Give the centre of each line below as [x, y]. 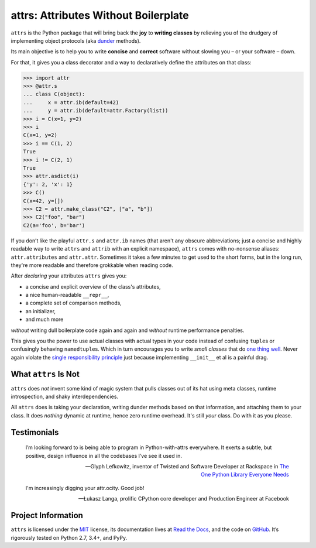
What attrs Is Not [45, 374]
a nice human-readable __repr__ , [67, 295]
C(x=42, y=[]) [43, 201]
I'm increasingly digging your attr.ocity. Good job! [85, 488]
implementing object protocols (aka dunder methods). [76, 40]
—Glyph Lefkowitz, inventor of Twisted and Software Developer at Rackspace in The [187, 467]
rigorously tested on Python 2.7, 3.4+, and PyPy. [69, 537]
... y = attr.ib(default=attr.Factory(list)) [96, 111]
